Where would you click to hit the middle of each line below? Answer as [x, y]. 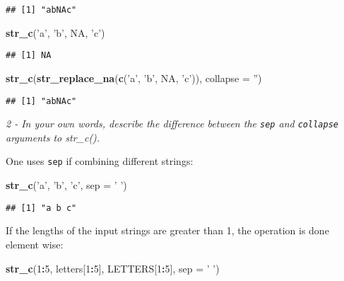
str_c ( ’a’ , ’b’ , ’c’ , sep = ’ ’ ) [66, 185]
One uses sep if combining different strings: [100, 161]
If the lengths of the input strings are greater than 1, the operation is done [167, 230]
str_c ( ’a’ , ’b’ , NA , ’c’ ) [55, 32]
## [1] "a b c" [41, 208]
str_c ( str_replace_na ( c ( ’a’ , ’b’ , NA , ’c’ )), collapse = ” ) [134, 78]
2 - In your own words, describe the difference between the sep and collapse [172, 124]
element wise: [35, 244]
